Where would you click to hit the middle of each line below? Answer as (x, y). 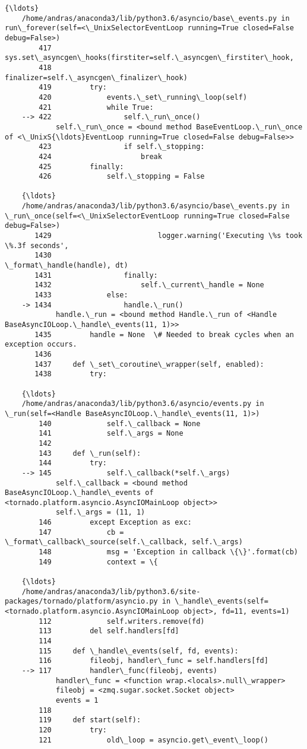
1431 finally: (96, 275)
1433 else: (81, 295)
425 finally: (81, 166)
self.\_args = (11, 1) (100, 512)
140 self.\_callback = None (120, 423)
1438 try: (71, 374)
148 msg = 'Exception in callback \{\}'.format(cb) (168, 552)
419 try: (73, 88)
